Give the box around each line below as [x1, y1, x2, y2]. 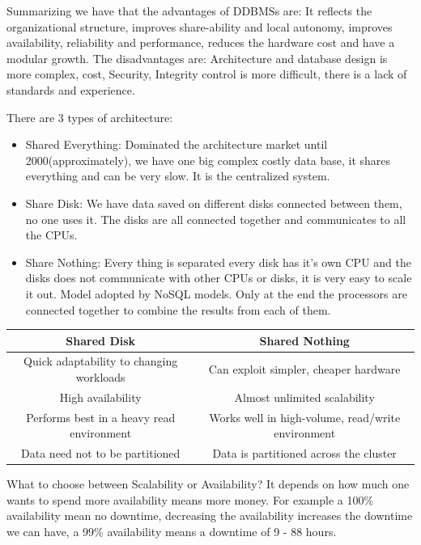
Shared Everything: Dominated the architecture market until [25, 136, 328, 153]
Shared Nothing [259, 332, 350, 349]
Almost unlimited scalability [234, 388, 375, 405]
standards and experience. [6, 81, 135, 98]
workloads [75, 369, 125, 386]
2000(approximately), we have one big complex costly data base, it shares [25, 151, 391, 168]
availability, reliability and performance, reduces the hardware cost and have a [6, 34, 395, 51]
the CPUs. [25, 226, 78, 243]
